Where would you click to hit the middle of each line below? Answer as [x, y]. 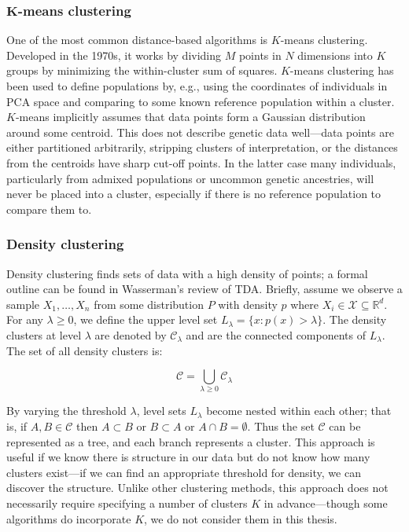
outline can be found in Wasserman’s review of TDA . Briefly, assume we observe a [204, 289]
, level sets [161, 411]
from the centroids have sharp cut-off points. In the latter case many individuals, [201, 162]
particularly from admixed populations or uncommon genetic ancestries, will [190, 178]
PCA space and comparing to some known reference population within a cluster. [201, 101]
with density [248, 304]
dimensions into [335, 55]
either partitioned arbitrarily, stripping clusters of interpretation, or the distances [202, 147]
